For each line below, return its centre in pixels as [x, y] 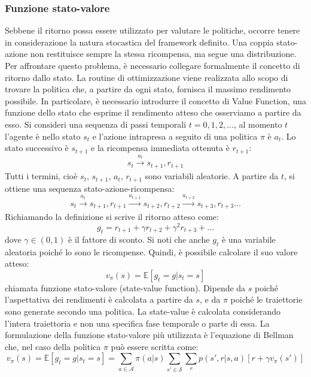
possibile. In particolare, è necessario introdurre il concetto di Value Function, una [155, 100]
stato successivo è [37, 148]
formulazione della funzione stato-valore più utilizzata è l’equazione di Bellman [149, 335]
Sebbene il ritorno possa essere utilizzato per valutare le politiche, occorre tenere [153, 30]
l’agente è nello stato [43, 136]
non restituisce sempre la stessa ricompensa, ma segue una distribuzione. [163, 54]
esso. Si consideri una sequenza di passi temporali [96, 124]
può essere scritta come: [155, 346]
